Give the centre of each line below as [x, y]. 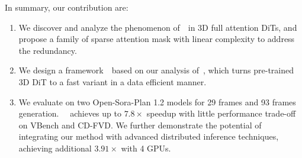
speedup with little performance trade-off [221, 113]
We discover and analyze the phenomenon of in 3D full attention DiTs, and [158, 27]
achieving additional [55, 148]
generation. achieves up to [70, 113]
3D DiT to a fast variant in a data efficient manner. [113, 81]
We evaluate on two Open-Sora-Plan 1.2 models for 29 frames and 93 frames [157, 101]
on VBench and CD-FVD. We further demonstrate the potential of [140, 125]
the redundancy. [48, 50]
